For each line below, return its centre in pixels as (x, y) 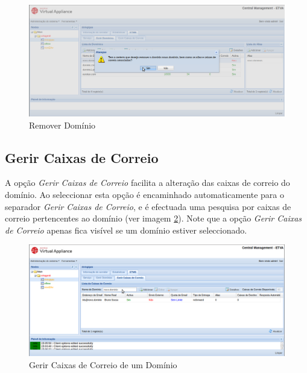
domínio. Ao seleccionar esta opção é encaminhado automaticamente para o (144, 195)
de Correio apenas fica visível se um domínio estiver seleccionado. (126, 230)
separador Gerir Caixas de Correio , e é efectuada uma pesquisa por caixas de (148, 206)
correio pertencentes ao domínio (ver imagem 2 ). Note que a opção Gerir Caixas (153, 218)
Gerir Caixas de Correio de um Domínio (103, 364)
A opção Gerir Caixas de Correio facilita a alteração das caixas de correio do (147, 183)
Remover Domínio (62, 125)
